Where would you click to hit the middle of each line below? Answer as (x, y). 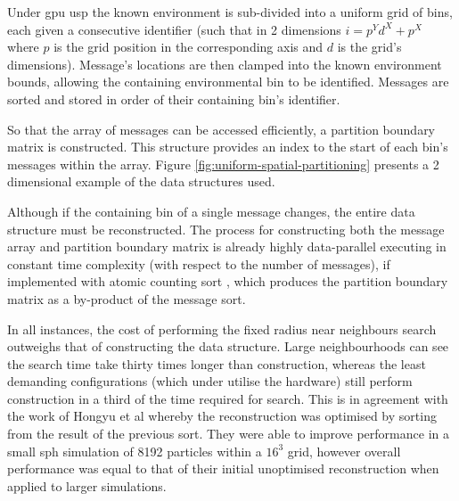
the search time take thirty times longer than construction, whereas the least (217, 363)
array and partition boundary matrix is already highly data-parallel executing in (227, 246)
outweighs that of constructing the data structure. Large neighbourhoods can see (228, 346)
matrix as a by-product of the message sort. (127, 298)
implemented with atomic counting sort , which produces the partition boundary (228, 281)
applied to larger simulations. (87, 485)
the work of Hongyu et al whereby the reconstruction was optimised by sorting (222, 416)
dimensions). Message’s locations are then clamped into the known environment (225, 64)
